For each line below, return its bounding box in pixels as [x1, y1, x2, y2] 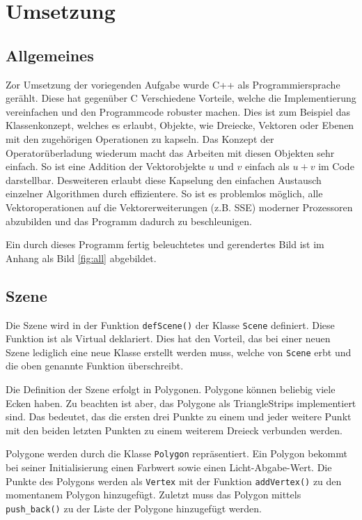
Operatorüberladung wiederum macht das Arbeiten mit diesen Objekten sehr [6, 145, 335, 160]
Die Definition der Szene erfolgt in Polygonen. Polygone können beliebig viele [6, 382, 336, 396]
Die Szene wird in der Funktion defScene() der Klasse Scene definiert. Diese [6, 317, 335, 332]
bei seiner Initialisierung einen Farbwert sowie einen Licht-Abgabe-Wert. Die [6, 460, 332, 475]
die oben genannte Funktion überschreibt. [6, 358, 184, 373]
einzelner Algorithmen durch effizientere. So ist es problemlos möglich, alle [6, 186, 323, 201]
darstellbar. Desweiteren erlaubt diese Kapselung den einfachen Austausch [6, 172, 322, 187]
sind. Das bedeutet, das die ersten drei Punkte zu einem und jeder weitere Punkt [6, 409, 352, 424]
